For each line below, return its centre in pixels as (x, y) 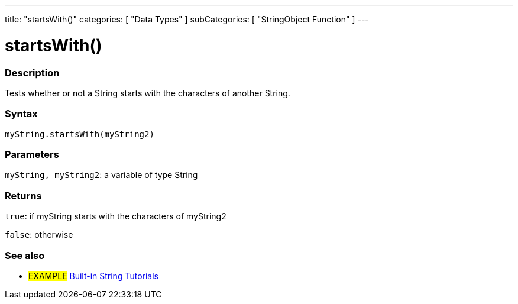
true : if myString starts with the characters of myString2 (116, 216)
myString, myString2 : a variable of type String (101, 175)
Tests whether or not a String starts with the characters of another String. (148, 93)
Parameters (32, 154)
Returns (23, 195)
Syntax (21, 114)
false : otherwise (39, 235)
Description (32, 72)
